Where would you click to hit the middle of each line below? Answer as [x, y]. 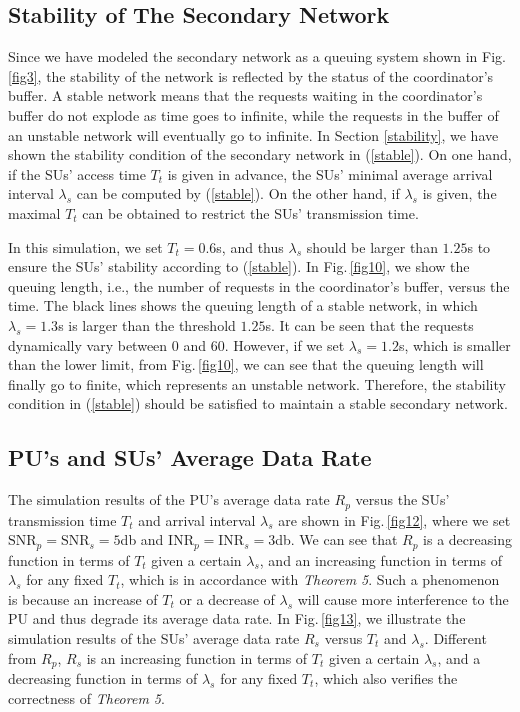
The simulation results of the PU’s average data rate [169, 499]
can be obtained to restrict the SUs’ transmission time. [250, 212]
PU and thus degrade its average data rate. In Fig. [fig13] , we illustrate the [237, 618]
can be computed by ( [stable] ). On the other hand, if [238, 193]
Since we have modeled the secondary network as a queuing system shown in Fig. [257, 56]
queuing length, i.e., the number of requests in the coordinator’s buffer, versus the [259, 285]
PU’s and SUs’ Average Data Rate [190, 457]
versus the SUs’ [402, 499]
